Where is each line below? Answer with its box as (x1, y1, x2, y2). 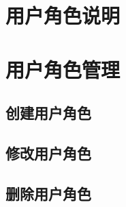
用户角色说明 (5, 1, 121, 29)
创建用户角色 (5, 102, 91, 123)
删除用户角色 (5, 182, 91, 204)
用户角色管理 (5, 55, 121, 83)
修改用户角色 (5, 142, 91, 163)
